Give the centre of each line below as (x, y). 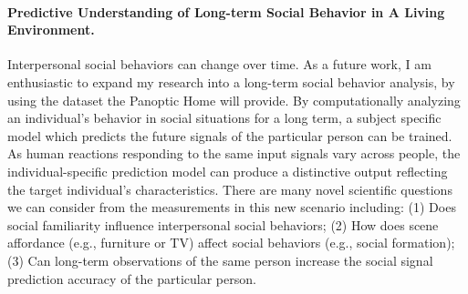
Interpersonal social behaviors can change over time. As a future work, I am (219, 64)
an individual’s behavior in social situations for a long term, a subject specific (224, 118)
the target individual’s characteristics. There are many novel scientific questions (230, 189)
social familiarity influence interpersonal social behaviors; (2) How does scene (223, 224)
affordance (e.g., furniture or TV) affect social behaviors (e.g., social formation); (231, 243)
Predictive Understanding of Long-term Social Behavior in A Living (226, 11)
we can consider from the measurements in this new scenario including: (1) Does (232, 207)
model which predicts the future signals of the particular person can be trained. (230, 135)
